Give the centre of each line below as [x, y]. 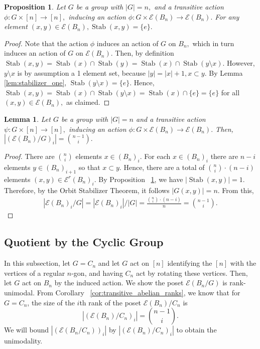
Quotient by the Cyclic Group [84, 242]
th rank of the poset [110, 302]
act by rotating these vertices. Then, [192, 273]
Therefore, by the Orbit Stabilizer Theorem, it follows [87, 190]
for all [230, 92]
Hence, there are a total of [164, 167]
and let [109, 263]
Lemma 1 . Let [27, 119]
